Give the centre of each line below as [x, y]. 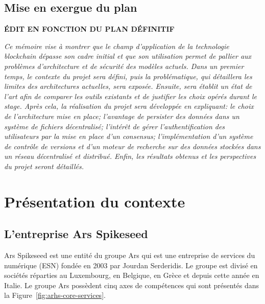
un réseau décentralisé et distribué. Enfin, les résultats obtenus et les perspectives [130, 156]
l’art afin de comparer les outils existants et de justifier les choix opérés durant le [131, 96]
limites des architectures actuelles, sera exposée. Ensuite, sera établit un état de [128, 86]
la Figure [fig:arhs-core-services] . [55, 295]
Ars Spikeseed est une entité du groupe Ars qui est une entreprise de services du [130, 255]
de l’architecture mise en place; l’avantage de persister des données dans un [122, 116]
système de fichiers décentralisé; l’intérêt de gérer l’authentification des [115, 126]
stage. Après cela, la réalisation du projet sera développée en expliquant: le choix [129, 106]
